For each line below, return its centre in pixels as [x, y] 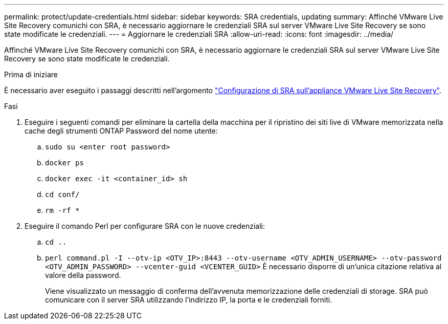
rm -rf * [62, 210]
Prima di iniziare [31, 74]
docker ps [64, 163]
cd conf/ [62, 195]
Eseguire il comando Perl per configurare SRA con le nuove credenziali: [145, 226]
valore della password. [83, 275]
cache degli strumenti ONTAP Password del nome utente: [121, 131]
